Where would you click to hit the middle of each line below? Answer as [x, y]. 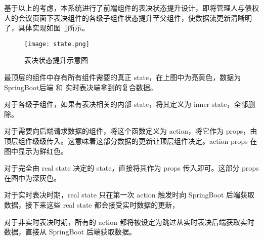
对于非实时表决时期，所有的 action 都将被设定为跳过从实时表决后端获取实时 [129, 222]
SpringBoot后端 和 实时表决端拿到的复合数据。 [81, 87]
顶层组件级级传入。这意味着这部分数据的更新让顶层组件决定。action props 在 [131, 141]
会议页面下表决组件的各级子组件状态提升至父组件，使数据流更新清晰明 [135, 17]
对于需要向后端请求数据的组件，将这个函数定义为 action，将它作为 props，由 [131, 131]
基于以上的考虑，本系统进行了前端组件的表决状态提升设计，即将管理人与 [124, 8]
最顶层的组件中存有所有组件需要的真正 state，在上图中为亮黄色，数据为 [123, 77]
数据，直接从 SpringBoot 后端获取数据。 [70, 232]
